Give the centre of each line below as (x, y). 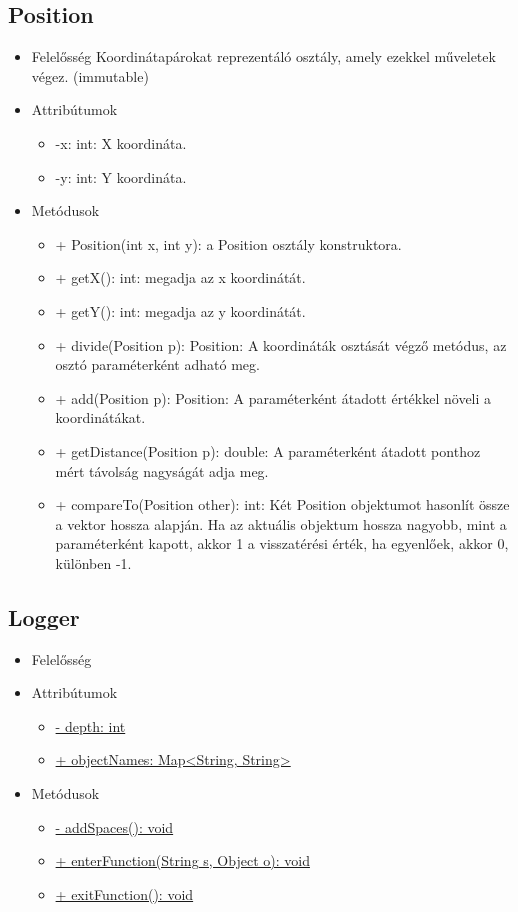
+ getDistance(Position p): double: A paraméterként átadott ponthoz (268, 450)
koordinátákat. (100, 417)
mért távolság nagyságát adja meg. (162, 470)
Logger (44, 616)
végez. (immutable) (90, 75)
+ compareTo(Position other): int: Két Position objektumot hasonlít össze (282, 504)
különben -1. (93, 562)
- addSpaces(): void (114, 826)
